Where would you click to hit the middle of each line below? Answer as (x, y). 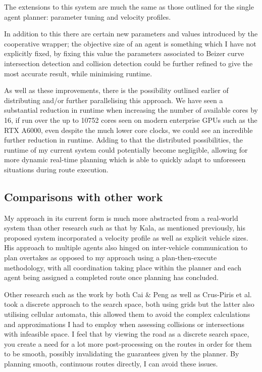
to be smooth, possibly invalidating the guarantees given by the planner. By (122, 354)
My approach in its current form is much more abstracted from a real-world (121, 218)
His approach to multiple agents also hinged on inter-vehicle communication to (126, 247)
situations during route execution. (56, 169)
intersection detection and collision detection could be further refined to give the (128, 63)
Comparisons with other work (84, 196)
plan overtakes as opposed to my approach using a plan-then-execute (111, 258)
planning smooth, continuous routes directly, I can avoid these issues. (111, 364)
